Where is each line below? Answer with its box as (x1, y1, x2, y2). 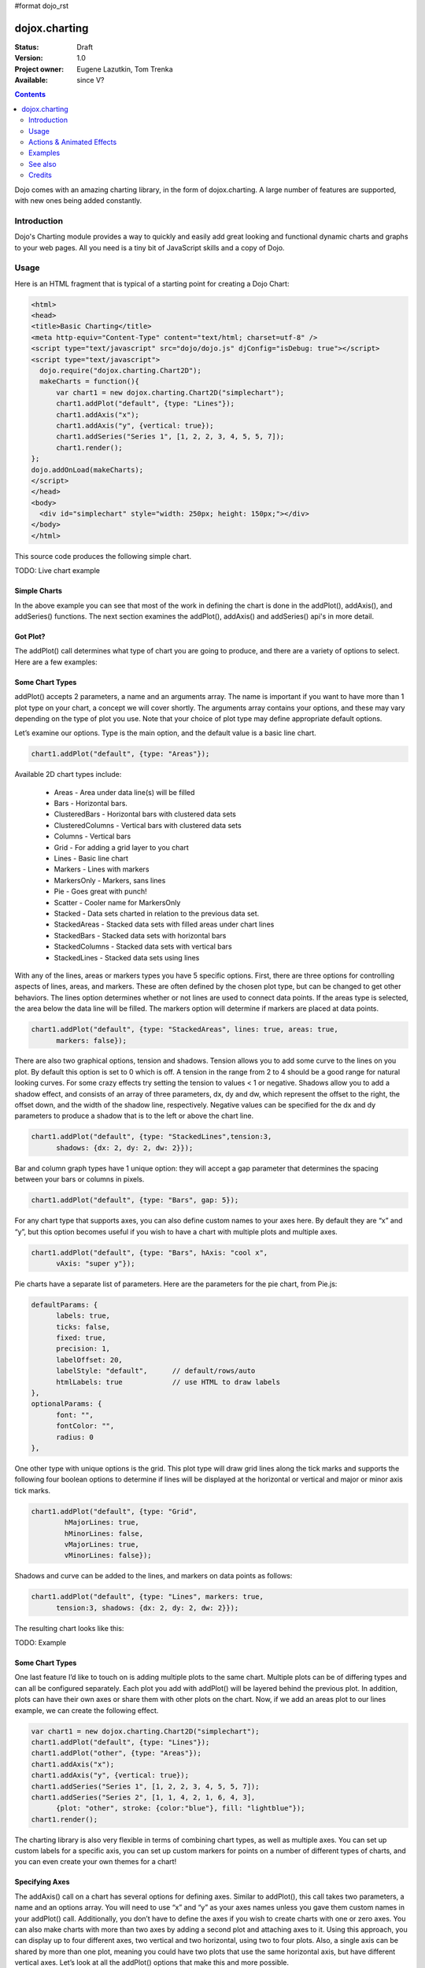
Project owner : (14, 64, 65, 74)
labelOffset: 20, (56, 1355, 124, 1364)
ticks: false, (56, 1322, 110, 1331)
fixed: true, (56, 1334, 106, 1342)
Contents (14, 90, 46, 99)
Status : (14, 42, 39, 51)
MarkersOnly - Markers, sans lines (54, 875, 166, 885)
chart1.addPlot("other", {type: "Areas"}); (31, 1748, 202, 1758)
